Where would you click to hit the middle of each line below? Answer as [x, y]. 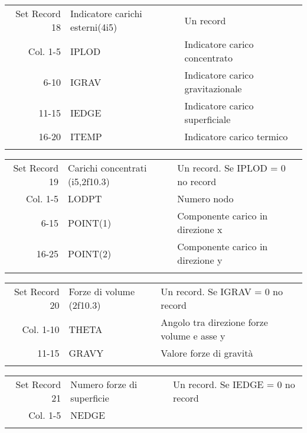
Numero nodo [205, 198]
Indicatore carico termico [236, 136]
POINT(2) [90, 253]
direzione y [200, 260]
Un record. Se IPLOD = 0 [231, 168]
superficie [90, 398]
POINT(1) [90, 222]
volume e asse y [193, 336]
